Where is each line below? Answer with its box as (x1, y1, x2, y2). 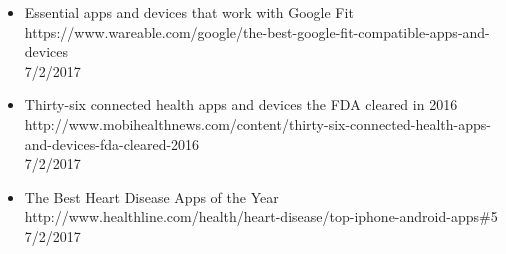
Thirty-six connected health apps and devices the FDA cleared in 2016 (24, 94, 458, 115)
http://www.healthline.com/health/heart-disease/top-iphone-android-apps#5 (24, 206, 498, 227)
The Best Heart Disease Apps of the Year (24, 186, 279, 207)
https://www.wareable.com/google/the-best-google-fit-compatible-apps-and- (24, 21, 490, 42)
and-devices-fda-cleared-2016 (24, 133, 200, 154)
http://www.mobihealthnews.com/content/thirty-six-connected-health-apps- (24, 113, 491, 134)
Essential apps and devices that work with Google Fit (24, 2, 354, 22)
